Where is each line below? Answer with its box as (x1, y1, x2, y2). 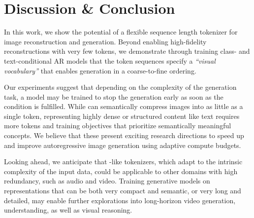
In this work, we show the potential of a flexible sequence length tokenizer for (4, 27, 238, 37)
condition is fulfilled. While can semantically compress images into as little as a (4, 101, 243, 111)
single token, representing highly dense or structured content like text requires (4, 110, 240, 121)
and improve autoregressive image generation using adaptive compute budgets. (4, 140, 241, 150)
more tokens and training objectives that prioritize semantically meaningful (4, 120, 231, 131)
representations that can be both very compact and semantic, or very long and (4, 185, 241, 196)
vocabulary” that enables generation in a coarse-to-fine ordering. (4, 65, 196, 75)
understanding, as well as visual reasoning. (4, 205, 132, 215)
